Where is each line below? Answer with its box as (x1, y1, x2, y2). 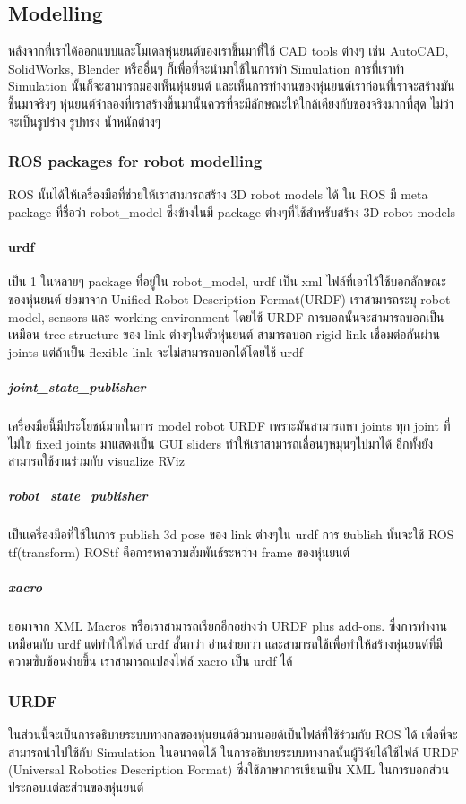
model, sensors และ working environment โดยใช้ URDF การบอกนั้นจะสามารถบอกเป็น (8, 307, 444, 326)
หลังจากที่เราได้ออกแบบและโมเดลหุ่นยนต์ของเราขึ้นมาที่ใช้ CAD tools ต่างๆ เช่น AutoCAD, (8, 41, 449, 60)
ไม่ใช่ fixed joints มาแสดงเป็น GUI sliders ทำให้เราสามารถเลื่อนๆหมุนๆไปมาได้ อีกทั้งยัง (8, 433, 434, 452)
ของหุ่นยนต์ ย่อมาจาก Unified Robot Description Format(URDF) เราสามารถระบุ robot (8, 289, 451, 308)
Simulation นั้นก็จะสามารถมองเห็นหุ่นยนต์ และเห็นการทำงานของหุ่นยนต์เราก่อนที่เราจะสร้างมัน (8, 76, 455, 95)
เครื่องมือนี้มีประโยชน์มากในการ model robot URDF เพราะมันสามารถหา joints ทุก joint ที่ (8, 415, 451, 434)
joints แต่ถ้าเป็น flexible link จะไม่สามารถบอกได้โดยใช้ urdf (8, 342, 304, 361)
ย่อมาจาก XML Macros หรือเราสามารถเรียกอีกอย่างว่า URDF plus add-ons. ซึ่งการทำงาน (8, 616, 448, 634)
